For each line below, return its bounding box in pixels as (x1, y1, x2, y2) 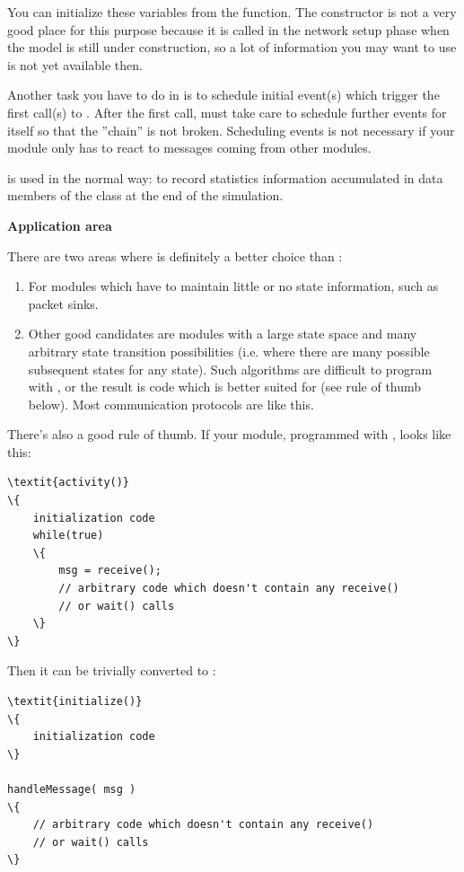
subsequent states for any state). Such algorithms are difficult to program (28, 359, 433, 378)
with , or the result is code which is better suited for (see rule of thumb (28, 377, 422, 396)
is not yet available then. (7, 55, 143, 74)
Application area (7, 216, 112, 234)
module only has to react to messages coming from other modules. (7, 138, 372, 157)
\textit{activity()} (7, 476, 130, 489)
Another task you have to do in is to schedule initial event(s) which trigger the (7, 85, 440, 104)
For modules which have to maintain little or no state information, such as (28, 277, 439, 295)
